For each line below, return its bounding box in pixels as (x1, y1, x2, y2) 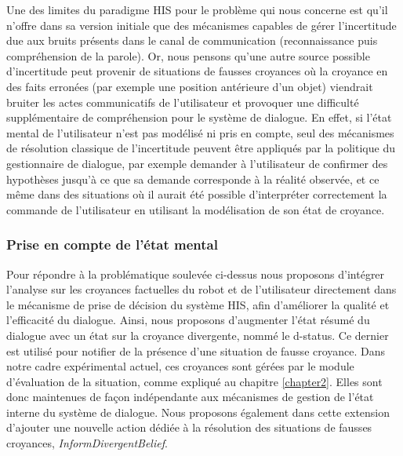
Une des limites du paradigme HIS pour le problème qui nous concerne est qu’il (6, 2, 388, 17)
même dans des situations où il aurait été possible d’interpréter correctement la (6, 186, 387, 202)
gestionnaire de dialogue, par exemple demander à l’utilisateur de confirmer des (6, 155, 388, 171)
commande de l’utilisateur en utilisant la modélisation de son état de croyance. (6, 201, 385, 217)
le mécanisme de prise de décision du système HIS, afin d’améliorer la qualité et (6, 296, 390, 312)
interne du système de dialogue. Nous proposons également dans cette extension (6, 403, 390, 420)
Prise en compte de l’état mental (6, 235, 218, 254)
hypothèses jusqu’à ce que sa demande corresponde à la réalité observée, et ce (6, 170, 379, 187)
